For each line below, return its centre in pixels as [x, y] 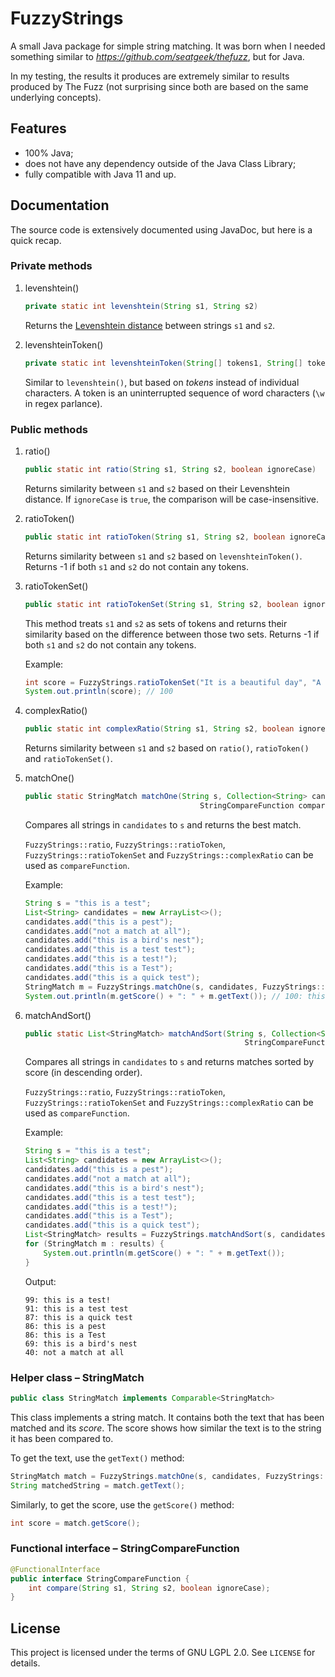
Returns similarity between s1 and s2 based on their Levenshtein [157, 488]
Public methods [49, 429]
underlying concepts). [56, 97]
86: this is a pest [65, 1326]
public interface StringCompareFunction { [100, 1578]
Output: [40, 1281]
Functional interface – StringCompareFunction [125, 1549]
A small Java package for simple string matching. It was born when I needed [168, 46]
